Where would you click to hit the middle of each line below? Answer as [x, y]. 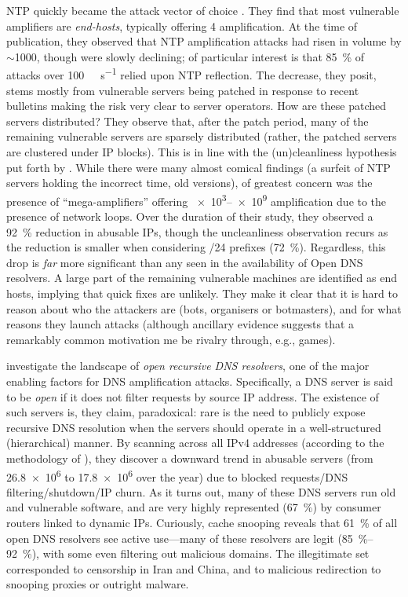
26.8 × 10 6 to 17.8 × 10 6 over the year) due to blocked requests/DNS [177, 475]
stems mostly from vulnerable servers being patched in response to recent [183, 90]
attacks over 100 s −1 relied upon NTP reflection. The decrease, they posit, [191, 74]
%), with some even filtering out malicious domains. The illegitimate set [196, 553]
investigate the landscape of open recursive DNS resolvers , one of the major [188, 366]
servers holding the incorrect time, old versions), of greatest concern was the [189, 183]
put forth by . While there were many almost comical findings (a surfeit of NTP [199, 167]
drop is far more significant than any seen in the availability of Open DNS [185, 262]
